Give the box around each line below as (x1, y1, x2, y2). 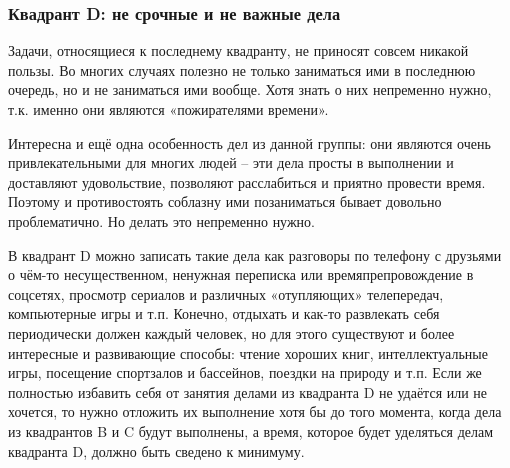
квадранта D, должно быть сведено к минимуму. (8, 440, 305, 461)
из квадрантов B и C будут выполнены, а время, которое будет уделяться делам (8, 420, 494, 441)
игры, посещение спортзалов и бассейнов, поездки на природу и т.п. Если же (8, 362, 482, 383)
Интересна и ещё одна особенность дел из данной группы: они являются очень (8, 132, 491, 153)
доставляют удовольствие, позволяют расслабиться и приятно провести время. (8, 171, 486, 192)
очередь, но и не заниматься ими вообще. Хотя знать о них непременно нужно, (8, 79, 492, 100)
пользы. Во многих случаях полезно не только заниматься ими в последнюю (8, 59, 476, 80)
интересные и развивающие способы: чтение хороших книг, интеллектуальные (8, 342, 488, 363)
